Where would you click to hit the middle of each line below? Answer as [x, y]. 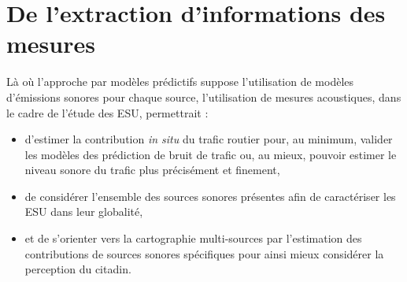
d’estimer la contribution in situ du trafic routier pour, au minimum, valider [209, 139]
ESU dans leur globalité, [84, 211]
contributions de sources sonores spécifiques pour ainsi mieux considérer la [204, 253]
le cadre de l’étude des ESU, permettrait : [107, 112]
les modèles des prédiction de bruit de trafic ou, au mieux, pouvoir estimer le [211, 154]
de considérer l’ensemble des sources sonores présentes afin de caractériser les [210, 196]
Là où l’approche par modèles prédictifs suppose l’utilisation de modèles [180, 82]
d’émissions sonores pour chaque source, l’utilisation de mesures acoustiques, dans [204, 96]
